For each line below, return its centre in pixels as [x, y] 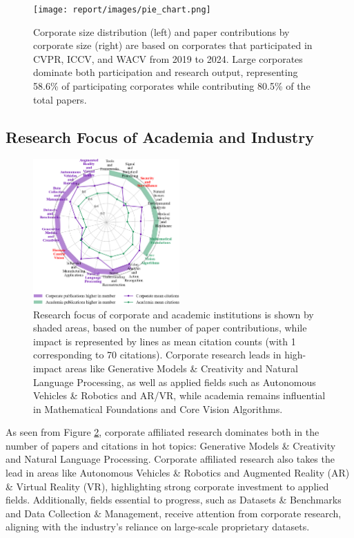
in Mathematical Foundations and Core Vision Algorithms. [158, 409]
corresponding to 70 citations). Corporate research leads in [157, 355]
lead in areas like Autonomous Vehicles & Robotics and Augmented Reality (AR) [178, 473]
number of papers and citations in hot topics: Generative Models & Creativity [171, 445]
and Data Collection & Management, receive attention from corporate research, [174, 513]
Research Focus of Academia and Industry [160, 136]
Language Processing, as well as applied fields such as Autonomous [175, 382]
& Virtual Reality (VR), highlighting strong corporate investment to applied [167, 486]
